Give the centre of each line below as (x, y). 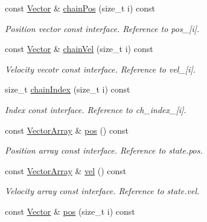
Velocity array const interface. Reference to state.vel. (102, 191)
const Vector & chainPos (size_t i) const (80, 8)
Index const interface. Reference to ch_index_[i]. (96, 109)
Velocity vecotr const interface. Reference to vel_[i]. (100, 69)
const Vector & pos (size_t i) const (70, 211)
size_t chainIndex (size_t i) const (68, 89)
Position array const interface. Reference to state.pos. (104, 150)
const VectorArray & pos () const (67, 130)
